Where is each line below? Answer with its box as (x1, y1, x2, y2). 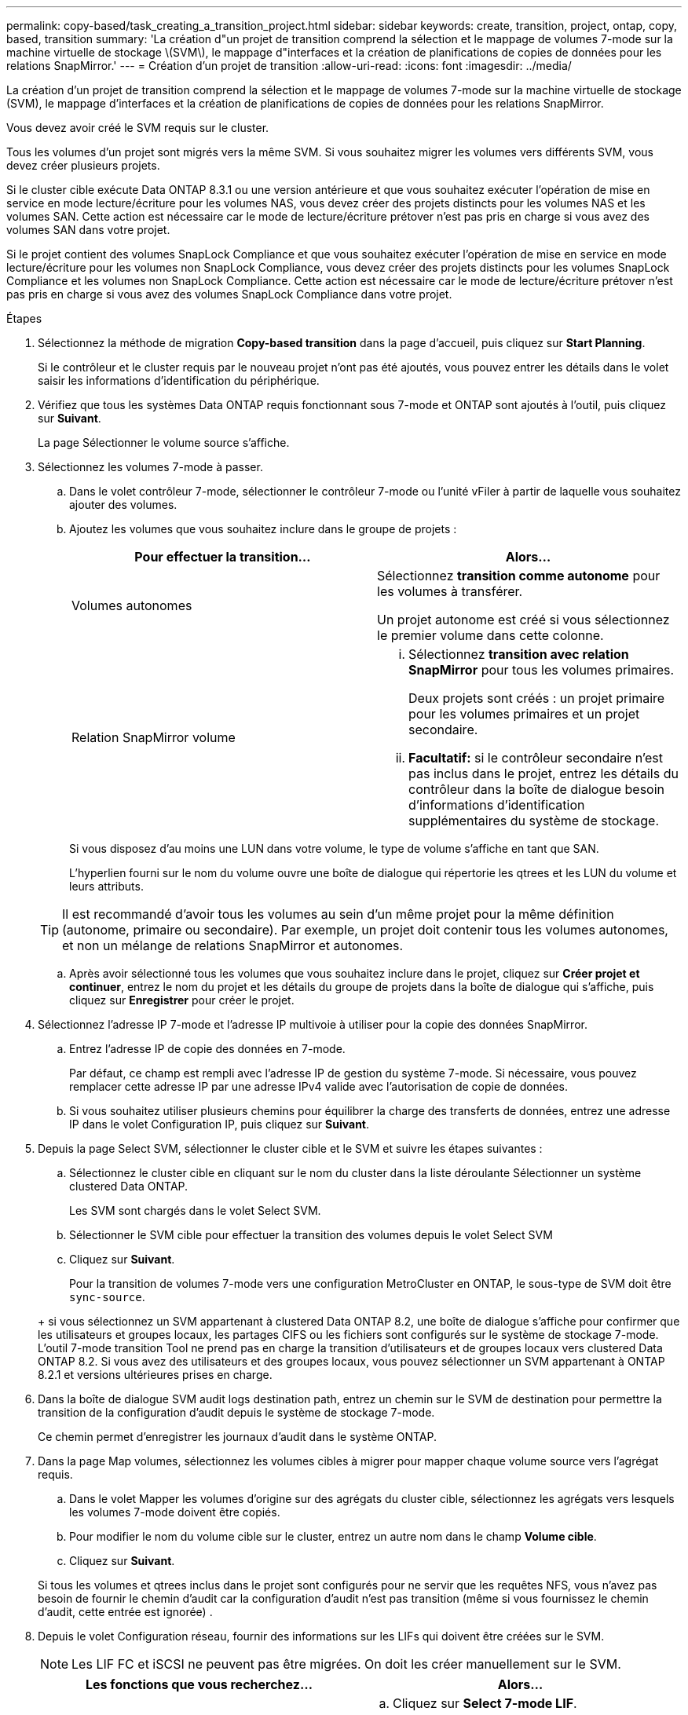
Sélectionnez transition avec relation (408, 646, 629, 662)
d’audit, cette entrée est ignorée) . (38, 1605, 213, 1618)
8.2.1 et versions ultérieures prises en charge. (38, 1368, 273, 1381)
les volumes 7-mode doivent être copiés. (69, 1505, 280, 1519)
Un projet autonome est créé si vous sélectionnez (377, 612, 670, 627)
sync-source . (69, 1290, 145, 1304)
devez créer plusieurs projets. (6, 159, 160, 172)
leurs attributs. (69, 879, 144, 893)
